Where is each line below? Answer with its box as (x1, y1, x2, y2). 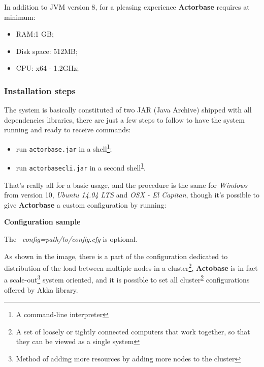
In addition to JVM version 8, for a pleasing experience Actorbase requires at (4, 2, 250, 12)
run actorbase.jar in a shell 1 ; (16, 142, 112, 154)
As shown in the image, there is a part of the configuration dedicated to (4, 250, 228, 261)
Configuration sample (4, 216, 81, 227)
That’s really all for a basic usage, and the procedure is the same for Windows (4, 179, 248, 190)
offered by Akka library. (4, 284, 78, 295)
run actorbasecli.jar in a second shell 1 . (16, 161, 146, 173)
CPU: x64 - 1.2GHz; (16, 63, 79, 73)
